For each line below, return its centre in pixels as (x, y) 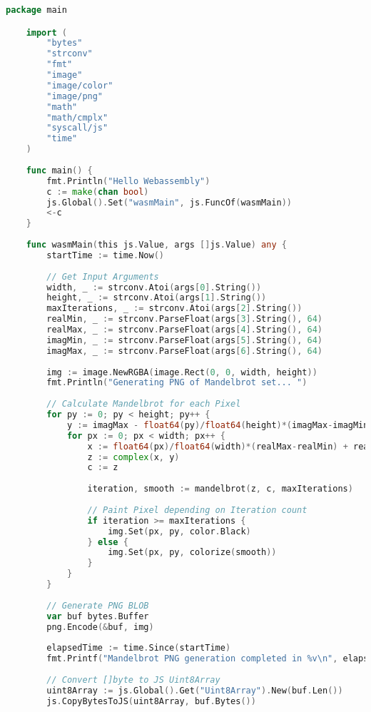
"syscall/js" (77, 128)
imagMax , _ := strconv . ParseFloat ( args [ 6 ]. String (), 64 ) (185, 351)
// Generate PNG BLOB (98, 605)
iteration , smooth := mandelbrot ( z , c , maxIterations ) (220, 489)
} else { (108, 542)
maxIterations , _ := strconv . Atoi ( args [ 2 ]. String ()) (174, 309)
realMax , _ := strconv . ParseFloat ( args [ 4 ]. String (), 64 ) (185, 330)
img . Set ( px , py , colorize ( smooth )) (192, 553)
